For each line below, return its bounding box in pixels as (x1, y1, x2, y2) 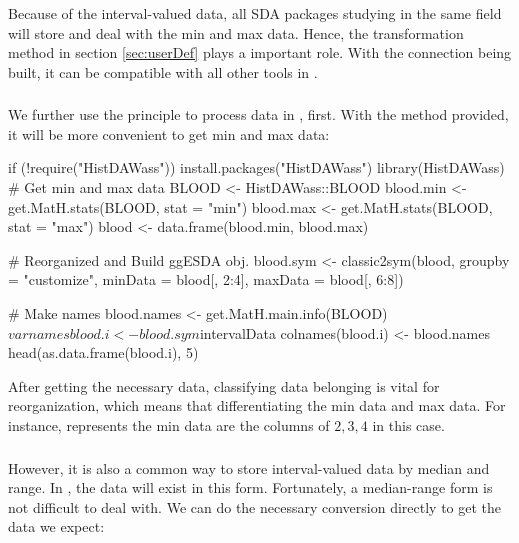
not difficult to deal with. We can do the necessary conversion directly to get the (8, 496, 502, 517)
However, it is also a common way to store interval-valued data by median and (8, 457, 490, 478)
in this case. (372, 415, 445, 436)
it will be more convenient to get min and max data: (8, 123, 330, 144)
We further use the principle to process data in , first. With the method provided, (8, 104, 509, 125)
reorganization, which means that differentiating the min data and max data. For (8, 395, 506, 416)
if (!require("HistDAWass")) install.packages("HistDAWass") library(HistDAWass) (8, 157, 505, 178)
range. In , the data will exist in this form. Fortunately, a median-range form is (8, 477, 493, 498)
